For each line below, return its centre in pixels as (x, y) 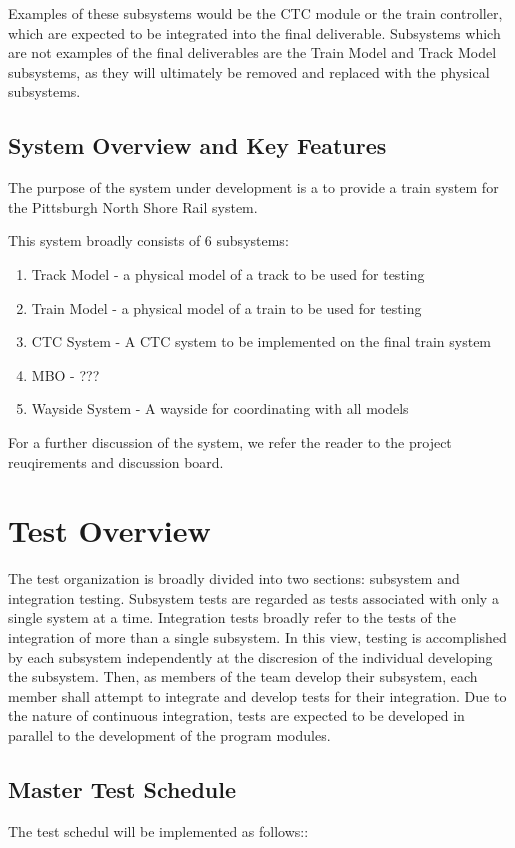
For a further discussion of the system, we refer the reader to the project (230, 441)
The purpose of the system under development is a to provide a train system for (253, 187)
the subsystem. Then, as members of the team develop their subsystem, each (243, 676)
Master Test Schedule (122, 788)
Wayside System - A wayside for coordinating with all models (220, 408)
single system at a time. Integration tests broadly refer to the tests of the (232, 617)
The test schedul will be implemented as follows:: (158, 830)
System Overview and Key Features (197, 145)
